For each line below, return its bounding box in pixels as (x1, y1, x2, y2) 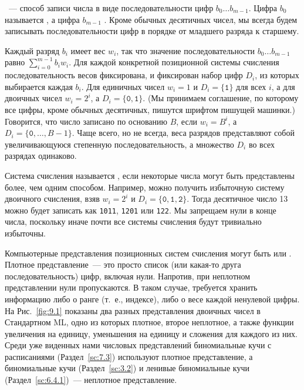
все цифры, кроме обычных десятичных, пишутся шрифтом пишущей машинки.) (5, 103, 295, 115)
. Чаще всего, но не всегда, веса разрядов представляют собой (72, 126, 295, 139)
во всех (248, 138, 275, 150)
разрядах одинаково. (5, 149, 77, 162)
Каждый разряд (5, 44, 60, 56)
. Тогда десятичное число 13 (187, 192, 288, 205)
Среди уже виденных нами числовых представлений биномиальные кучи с (5, 339, 272, 351)
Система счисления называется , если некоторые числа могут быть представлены (5, 169, 295, 181)
